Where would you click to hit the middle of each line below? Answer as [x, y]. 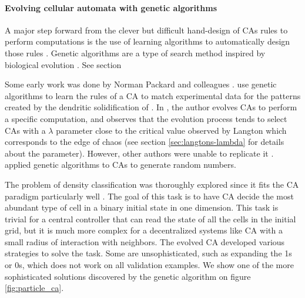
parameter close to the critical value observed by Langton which [171, 130]
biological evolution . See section [63, 64]
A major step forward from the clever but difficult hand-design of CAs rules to [146, 30]
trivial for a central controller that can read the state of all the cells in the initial [150, 219]
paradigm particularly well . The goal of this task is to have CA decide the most [149, 196]
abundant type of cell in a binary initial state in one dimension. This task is [142, 207]
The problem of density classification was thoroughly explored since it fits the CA [152, 184]
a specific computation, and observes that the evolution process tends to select [146, 118]
